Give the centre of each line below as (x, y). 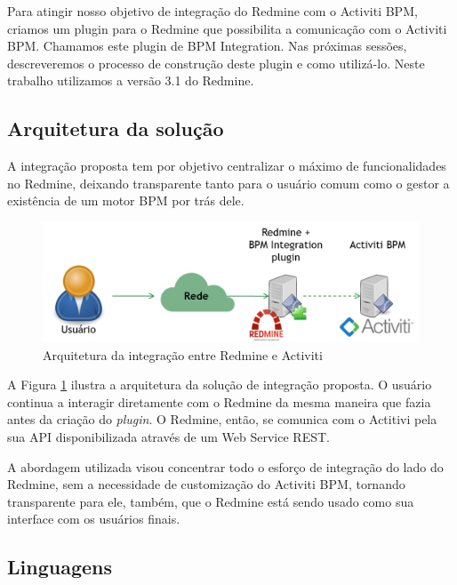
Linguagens (60, 567)
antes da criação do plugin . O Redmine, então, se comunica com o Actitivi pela (222, 419)
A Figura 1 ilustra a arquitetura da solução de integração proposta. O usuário (220, 385)
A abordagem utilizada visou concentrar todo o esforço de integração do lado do (225, 466)
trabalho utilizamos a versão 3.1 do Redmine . (131, 80)
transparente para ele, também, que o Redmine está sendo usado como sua (211, 501)
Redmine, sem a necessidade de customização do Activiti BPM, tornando (206, 484)
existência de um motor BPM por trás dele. (126, 200)
